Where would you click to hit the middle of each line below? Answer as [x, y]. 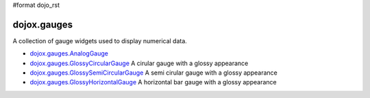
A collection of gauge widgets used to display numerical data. [100, 40]
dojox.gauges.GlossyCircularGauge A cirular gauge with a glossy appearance [139, 63]
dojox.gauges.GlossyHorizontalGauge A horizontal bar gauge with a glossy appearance [153, 82]
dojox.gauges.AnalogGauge [69, 53]
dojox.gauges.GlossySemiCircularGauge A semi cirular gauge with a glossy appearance [153, 73]
